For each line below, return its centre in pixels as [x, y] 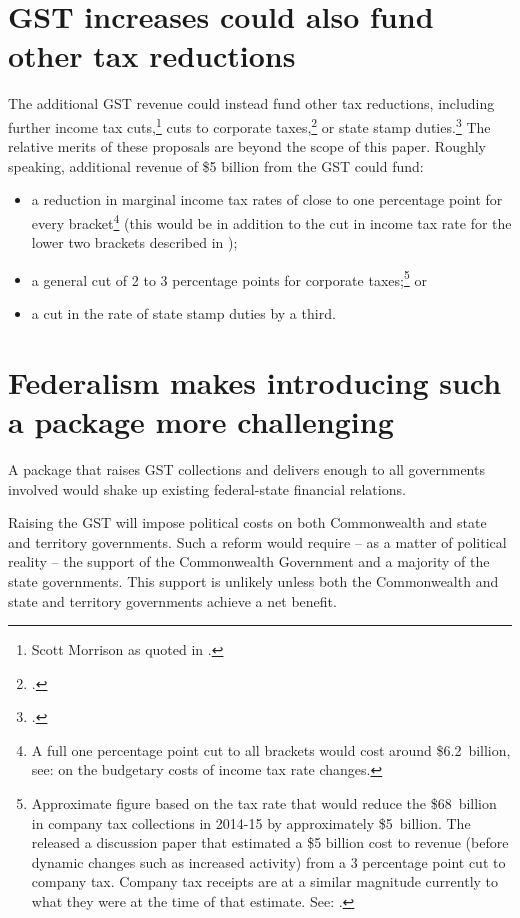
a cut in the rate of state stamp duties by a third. [183, 313]
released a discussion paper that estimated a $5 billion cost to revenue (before [270, 842]
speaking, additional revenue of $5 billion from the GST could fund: [216, 165]
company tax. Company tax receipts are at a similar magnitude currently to [265, 881]
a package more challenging [201, 421]
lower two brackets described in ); [134, 242]
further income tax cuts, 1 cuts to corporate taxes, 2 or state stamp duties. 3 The [249, 125]
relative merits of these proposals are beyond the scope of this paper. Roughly [247, 146]
